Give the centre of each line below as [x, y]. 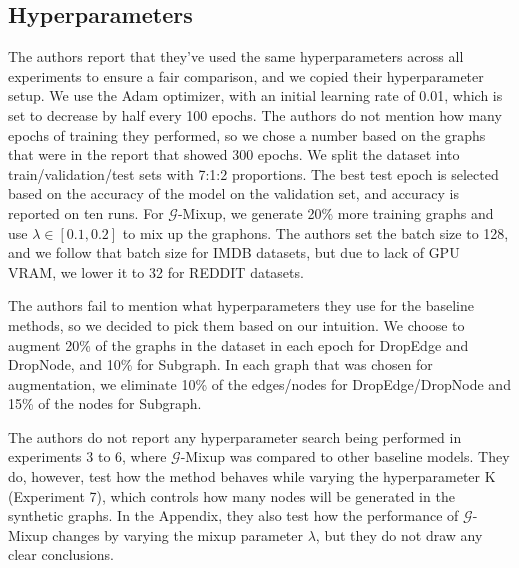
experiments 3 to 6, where [87, 456]
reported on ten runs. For [86, 212]
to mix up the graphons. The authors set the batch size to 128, [315, 232]
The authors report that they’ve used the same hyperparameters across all [236, 56]
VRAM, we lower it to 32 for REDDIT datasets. [156, 271]
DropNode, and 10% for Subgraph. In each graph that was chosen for [220, 364]
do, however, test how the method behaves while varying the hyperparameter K [252, 476]
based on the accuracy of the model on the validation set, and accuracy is [234, 193]
